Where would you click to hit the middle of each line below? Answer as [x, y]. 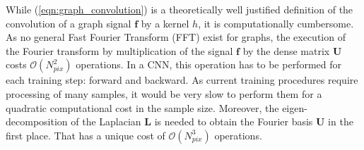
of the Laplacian [106, 121]
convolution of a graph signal [69, 23]
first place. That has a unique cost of [86, 135]
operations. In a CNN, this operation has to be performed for [209, 64]
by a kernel [165, 23]
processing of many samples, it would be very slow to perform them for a [164, 93]
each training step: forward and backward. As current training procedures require [182, 80]
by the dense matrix [286, 50]
